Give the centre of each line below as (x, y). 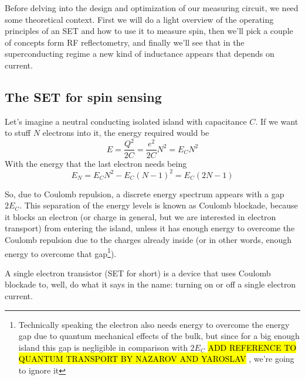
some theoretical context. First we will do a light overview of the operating (139, 19)
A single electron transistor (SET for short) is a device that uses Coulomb (138, 273)
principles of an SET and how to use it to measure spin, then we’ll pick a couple (149, 31)
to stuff (18, 133)
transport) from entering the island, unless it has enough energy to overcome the (150, 228)
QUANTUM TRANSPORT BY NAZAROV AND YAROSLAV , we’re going (156, 359)
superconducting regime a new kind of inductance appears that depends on (140, 54)
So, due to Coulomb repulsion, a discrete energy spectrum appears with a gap (145, 194)
